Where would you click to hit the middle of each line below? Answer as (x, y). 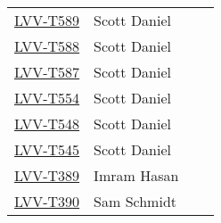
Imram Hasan (136, 175)
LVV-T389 (47, 175)
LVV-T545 (47, 149)
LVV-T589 (47, 20)
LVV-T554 (47, 98)
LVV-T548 (47, 124)
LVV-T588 (47, 46)
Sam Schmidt (135, 201)
